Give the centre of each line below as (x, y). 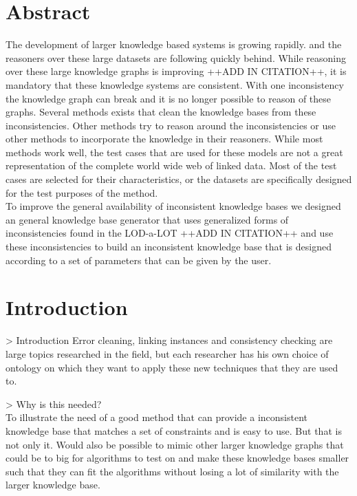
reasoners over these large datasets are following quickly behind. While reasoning (176, 57)
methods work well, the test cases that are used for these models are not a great (174, 152)
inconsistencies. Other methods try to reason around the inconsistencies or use (171, 125)
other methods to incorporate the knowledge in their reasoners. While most (164, 139)
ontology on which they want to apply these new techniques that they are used (172, 367)
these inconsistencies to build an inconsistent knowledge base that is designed (169, 247)
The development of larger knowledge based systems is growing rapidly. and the (174, 44)
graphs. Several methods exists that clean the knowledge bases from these (161, 112)
